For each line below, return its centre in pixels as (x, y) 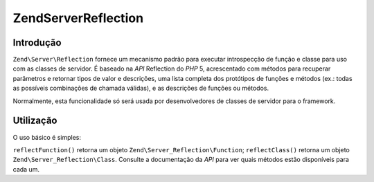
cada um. (26, 169)
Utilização (35, 121)
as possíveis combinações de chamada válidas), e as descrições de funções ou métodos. (141, 88)
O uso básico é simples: (47, 137)
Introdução (37, 43)
